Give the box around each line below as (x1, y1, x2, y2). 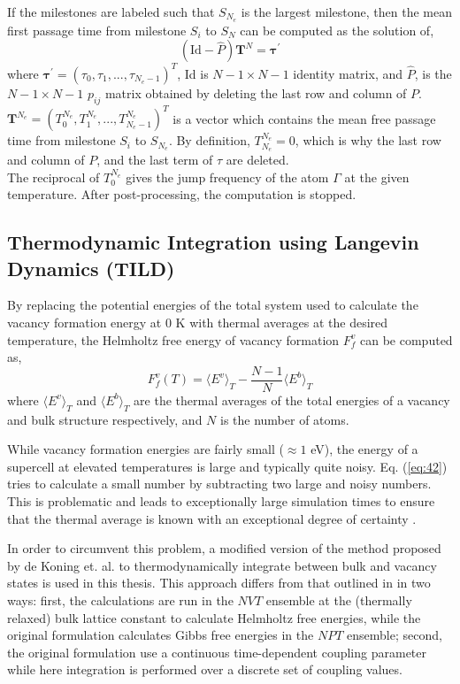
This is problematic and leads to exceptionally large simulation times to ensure (7, 492, 435, 511)
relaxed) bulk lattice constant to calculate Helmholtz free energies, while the (7, 608, 421, 626)
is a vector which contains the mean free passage (172, 109, 436, 127)
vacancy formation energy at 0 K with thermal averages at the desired (7, 313, 388, 332)
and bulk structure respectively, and (7, 410, 203, 428)
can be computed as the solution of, (240, 20, 434, 39)
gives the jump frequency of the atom (126, 167, 329, 186)
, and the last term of (96, 150, 213, 169)
